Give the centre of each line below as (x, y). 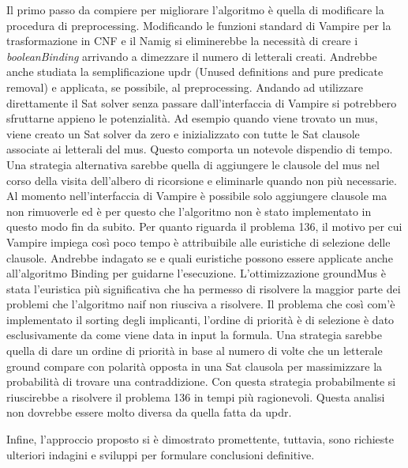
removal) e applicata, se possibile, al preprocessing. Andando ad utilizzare (185, 87)
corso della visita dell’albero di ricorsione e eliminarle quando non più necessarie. (202, 180)
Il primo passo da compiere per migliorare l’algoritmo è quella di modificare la (195, 9)
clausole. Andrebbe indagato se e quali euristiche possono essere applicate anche (200, 257)
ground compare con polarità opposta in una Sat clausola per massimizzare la (195, 366)
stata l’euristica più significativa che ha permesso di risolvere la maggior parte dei (204, 288)
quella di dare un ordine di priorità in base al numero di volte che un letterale (195, 351)
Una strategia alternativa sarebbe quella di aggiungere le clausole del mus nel (193, 164)
